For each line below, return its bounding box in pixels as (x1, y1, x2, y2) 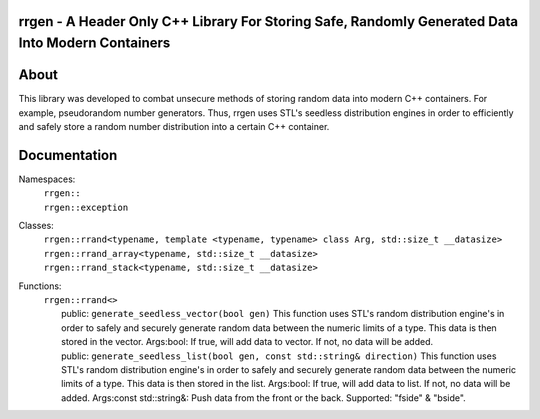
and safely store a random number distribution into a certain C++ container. (18, 120, 330, 132)
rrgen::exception (43, 201, 129, 213)
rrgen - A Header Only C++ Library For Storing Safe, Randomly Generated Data (18, 13, 519, 30)
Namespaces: (18, 173, 76, 185)
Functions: (18, 280, 62, 292)
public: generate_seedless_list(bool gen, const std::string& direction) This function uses (61, 350, 497, 362)
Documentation (18, 146, 118, 164)
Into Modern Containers (18, 35, 171, 52)
